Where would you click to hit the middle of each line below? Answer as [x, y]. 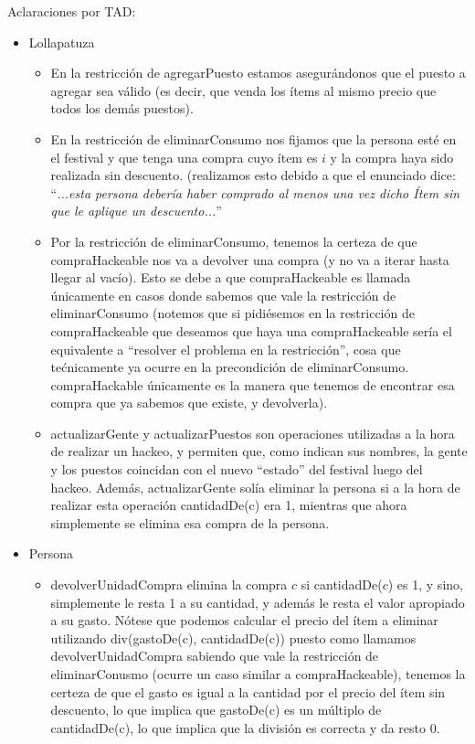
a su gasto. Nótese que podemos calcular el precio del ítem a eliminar [244, 620]
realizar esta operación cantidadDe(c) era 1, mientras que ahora [229, 505]
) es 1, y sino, [425, 585]
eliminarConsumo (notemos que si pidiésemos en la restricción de [232, 313]
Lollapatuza [62, 42]
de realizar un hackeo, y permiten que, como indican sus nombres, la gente [259, 451]
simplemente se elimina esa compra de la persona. [190, 522]
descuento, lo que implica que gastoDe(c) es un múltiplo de [216, 710]
